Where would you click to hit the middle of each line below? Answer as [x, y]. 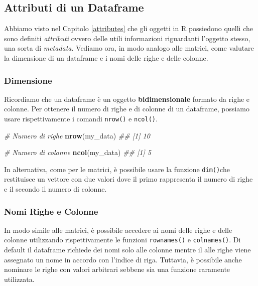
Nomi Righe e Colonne [51, 211]
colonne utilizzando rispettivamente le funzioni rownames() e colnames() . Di [122, 240]
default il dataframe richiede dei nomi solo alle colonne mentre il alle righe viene [127, 250]
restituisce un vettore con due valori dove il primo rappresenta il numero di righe [128, 179]
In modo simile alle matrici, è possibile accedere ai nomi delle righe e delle [118, 230]
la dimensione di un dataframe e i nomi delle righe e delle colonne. [106, 57]
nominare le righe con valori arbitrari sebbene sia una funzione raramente [117, 269]
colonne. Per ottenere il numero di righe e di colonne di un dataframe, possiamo [127, 109]
